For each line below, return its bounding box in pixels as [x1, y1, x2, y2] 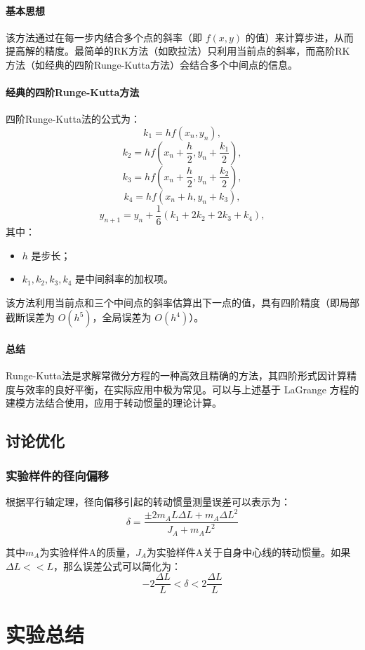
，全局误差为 [92, 310, 152, 325]
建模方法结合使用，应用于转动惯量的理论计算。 [6, 395, 222, 410]
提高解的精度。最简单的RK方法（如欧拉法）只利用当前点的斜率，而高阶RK [6, 43, 350, 58]
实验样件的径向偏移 [6, 466, 109, 484]
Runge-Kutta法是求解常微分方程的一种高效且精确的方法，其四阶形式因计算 [6, 368, 347, 383]
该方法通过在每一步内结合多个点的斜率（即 [6, 29, 202, 44]
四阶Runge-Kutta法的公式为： [6, 111, 140, 126]
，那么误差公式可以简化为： [53, 558, 182, 573]
